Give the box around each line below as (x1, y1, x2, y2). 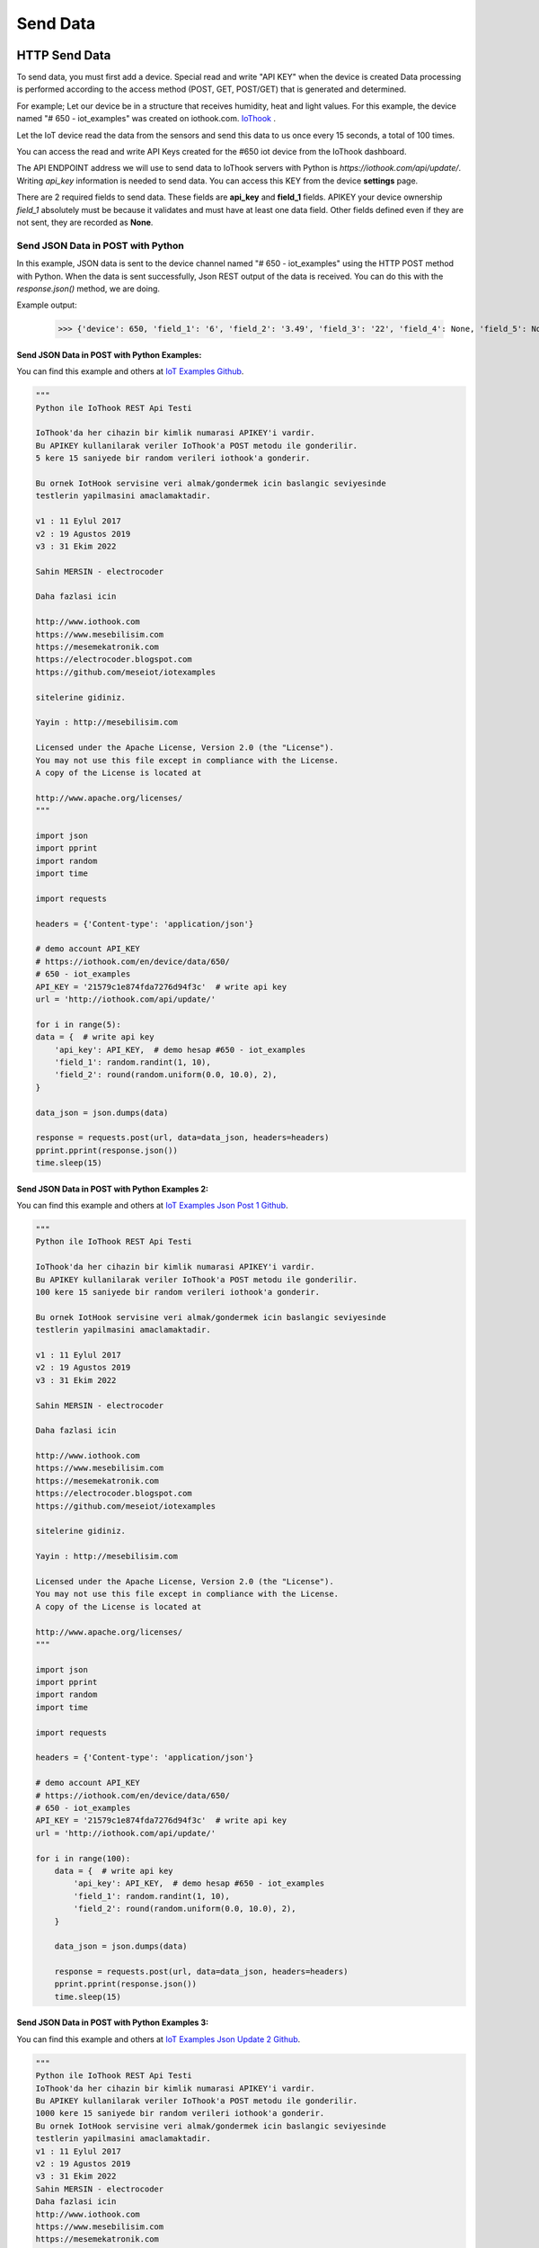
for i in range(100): (35, 1853, 131, 1863)
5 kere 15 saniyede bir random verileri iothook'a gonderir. (35, 453, 311, 463)
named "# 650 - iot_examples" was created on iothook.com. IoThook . (16, 113, 277, 124)
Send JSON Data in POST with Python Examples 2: (16, 1183, 209, 1194)
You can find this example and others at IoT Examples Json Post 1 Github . (16, 1200, 288, 1211)
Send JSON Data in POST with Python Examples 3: (16, 2017, 209, 2028)
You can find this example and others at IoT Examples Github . (16, 366, 244, 377)
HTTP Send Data (16, 48, 111, 63)
